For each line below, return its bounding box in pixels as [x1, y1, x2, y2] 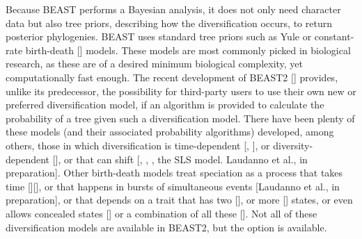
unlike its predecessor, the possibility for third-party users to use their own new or [6, 83, 356, 98]
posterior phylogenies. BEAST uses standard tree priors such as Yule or [6, 29, 312, 44]
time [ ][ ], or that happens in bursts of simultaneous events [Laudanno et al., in [6, 179, 340, 193]
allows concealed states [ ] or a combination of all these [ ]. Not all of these [6, 206, 317, 220]
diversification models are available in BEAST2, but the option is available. [6, 220, 327, 234]
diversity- [273, 138, 313, 152]
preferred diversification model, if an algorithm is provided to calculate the [6, 97, 324, 112]
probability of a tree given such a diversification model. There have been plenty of [6, 110, 355, 125]
